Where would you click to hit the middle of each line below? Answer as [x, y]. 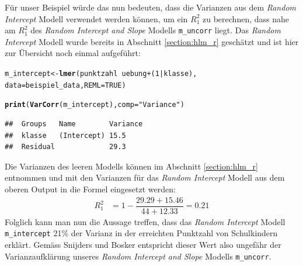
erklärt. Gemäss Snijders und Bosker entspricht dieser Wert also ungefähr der [143, 244]
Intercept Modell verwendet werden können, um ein [96, 18]
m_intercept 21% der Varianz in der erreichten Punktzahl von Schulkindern [141, 233]
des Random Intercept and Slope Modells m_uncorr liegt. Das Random [156, 30]
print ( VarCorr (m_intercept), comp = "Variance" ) [95, 105]
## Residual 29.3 [65, 147]
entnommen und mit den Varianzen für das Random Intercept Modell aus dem [145, 177]
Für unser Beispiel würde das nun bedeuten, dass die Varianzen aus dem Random [150, 7]
